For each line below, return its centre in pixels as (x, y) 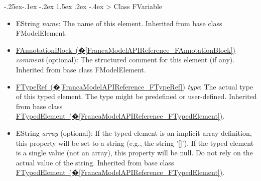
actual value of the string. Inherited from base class (95, 162)
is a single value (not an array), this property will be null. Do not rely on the (134, 153)
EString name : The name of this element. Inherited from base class (119, 23)
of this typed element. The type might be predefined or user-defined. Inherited (136, 96)
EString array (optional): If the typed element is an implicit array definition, (134, 132)
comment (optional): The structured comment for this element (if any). (125, 60)
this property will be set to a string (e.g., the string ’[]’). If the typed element (135, 143)
